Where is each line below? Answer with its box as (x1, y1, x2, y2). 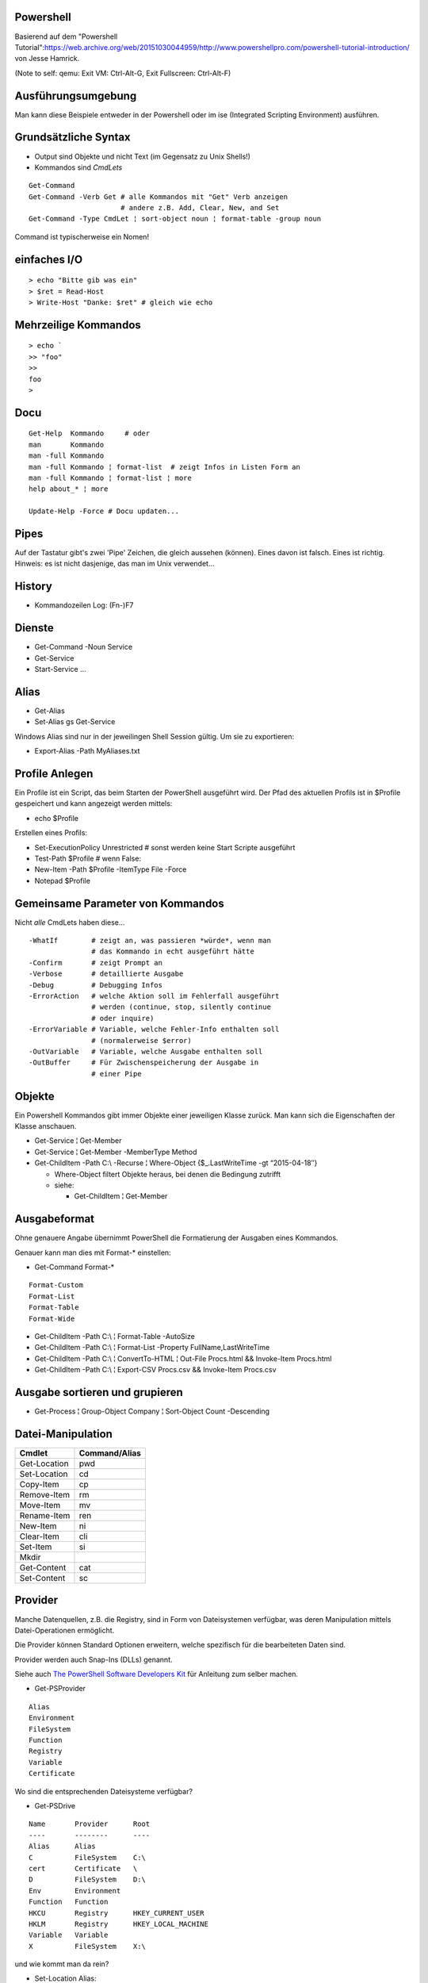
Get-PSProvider (34, 1684, 86, 1693)
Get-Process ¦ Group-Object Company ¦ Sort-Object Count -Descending (34, 1406, 269, 1416)
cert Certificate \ (29, 1864, 138, 1873)
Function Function (29, 1897, 109, 1907)
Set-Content (19, 1573, 66, 1583)
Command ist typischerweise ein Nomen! (14, 232, 150, 241)
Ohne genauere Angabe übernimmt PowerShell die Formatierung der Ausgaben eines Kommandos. (14, 1233, 338, 1243)
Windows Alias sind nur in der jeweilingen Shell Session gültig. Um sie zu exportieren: (14, 731, 295, 741)
